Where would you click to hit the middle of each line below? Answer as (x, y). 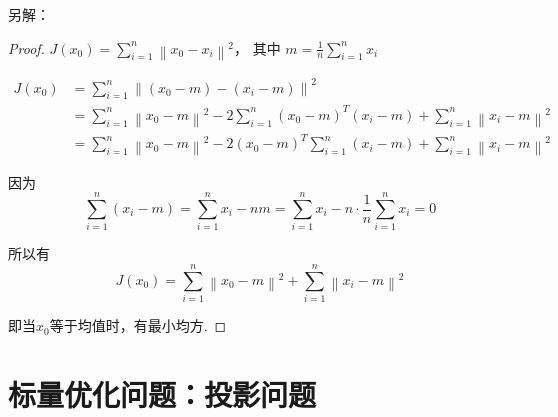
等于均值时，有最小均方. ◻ (138, 325)
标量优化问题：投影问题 (162, 393)
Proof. (26, 47)
